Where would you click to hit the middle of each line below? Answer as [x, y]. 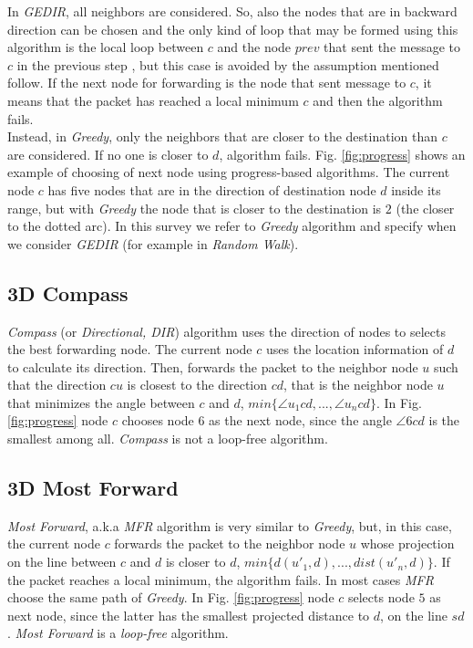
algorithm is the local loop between [106, 47]
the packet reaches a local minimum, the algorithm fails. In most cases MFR [221, 579]
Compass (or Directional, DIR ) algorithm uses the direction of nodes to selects [226, 331]
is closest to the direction [197, 385]
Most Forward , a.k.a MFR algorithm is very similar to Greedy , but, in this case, [230, 525]
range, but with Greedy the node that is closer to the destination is [195, 208]
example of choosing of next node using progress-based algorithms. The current [229, 172]
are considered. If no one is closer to [108, 154]
